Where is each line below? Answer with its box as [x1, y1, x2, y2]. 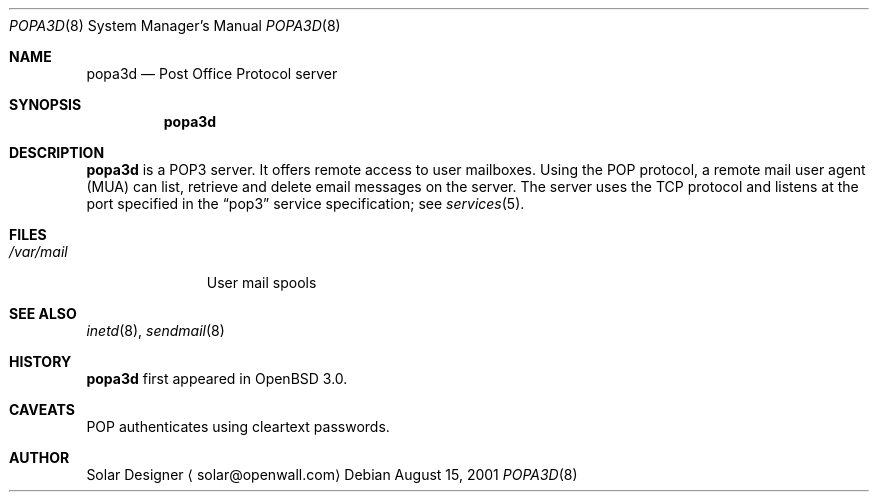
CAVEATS [9, 401, 75, 418]
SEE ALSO [9, 305, 77, 322]
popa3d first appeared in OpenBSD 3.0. [86, 370, 348, 387]
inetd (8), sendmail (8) [86, 322, 225, 339]
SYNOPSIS [9, 96, 82, 113]
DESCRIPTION [9, 144, 105, 161]
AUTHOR [9, 449, 70, 466]
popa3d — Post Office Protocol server [86, 65, 338, 82]
